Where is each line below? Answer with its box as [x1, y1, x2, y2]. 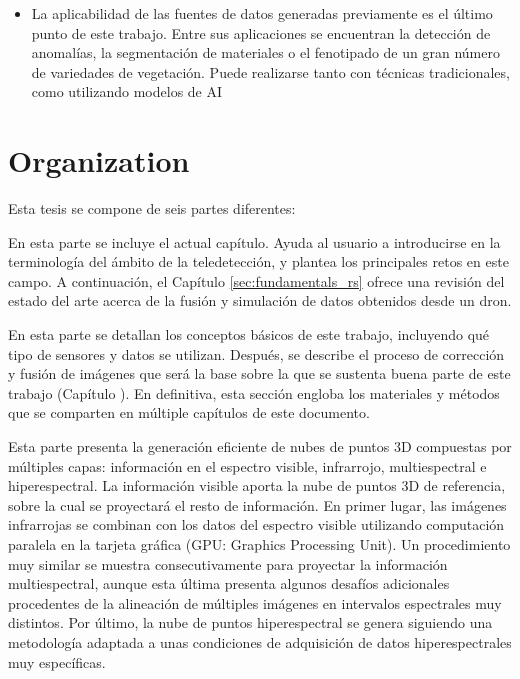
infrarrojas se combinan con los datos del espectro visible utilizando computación [8, 514, 505, 535]
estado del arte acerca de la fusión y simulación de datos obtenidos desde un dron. [8, 290, 512, 311]
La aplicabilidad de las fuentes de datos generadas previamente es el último [31, 3, 493, 23]
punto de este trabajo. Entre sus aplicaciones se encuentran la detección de [31, 22, 491, 43]
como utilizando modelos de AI [31, 81, 223, 102]
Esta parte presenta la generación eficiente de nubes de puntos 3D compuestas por [8, 436, 512, 457]
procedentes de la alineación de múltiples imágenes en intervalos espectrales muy [8, 592, 502, 613]
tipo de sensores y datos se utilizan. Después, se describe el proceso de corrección [8, 343, 505, 364]
